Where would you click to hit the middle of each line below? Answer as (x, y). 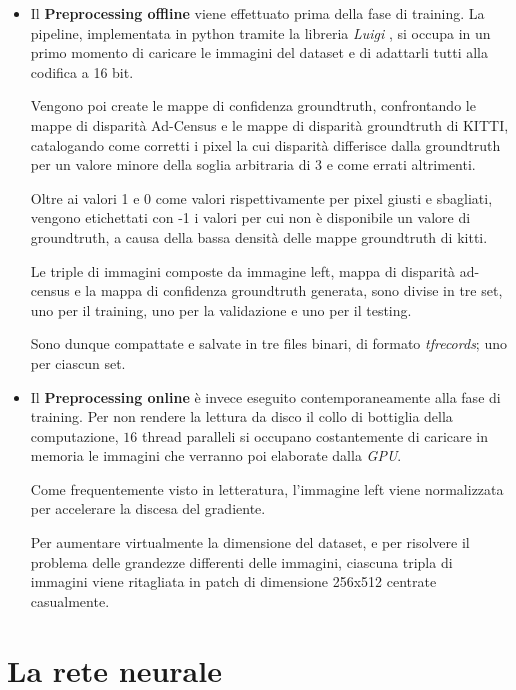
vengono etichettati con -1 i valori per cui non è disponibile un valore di (250, 217)
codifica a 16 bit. (82, 71)
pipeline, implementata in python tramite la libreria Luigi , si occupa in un (260, 32)
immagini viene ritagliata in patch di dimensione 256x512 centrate (233, 581)
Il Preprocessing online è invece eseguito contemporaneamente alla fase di (265, 396)
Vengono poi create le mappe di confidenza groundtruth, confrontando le (253, 105)
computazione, (74, 435)
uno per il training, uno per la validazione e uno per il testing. (221, 309)
